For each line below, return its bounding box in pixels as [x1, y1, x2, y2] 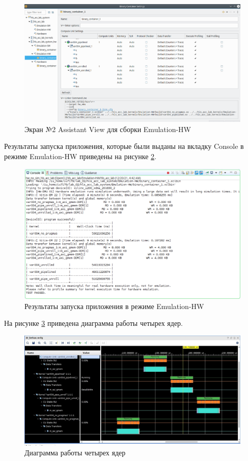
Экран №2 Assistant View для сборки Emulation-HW [24, 123, 191, 134]
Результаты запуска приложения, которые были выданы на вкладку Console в [4, 141, 244, 151]
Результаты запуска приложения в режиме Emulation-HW [24, 300, 204, 311]
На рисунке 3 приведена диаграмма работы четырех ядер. [4, 318, 183, 328]
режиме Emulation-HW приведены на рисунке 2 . [4, 151, 156, 162]
